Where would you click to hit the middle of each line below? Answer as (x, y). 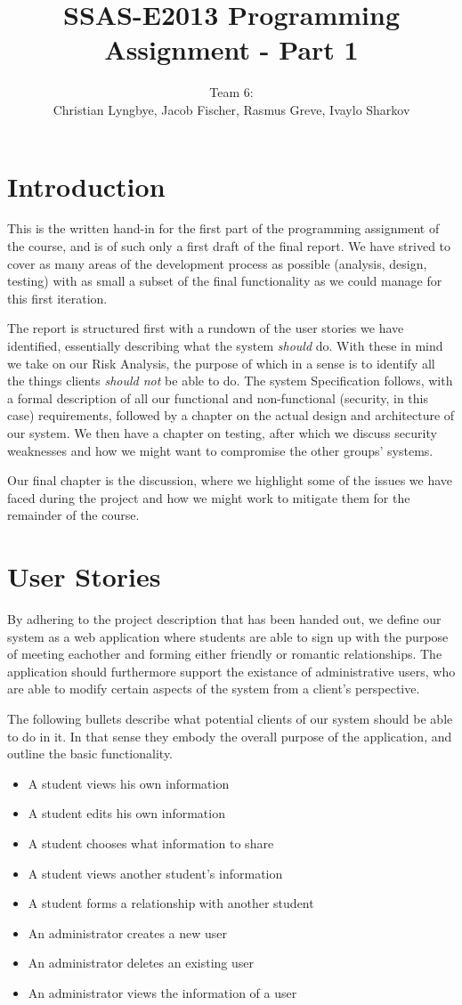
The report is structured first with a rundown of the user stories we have (206, 328)
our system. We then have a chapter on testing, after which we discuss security (222, 432)
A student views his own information (129, 783)
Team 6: (231, 92)
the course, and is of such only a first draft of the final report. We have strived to (229, 246)
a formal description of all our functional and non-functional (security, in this (218, 397)
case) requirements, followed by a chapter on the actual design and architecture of (231, 415)
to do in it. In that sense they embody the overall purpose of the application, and (230, 736)
